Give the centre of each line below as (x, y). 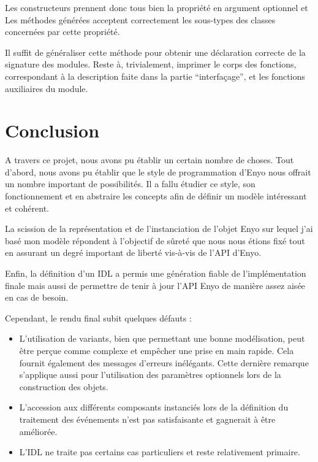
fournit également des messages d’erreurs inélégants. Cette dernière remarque (164, 362)
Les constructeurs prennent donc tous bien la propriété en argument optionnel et (157, 7)
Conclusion (52, 130)
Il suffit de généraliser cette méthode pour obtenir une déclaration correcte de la (155, 52)
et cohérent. (27, 208)
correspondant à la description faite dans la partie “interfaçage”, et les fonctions (155, 76)
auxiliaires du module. (47, 88)
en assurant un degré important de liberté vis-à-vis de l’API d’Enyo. (133, 252)
